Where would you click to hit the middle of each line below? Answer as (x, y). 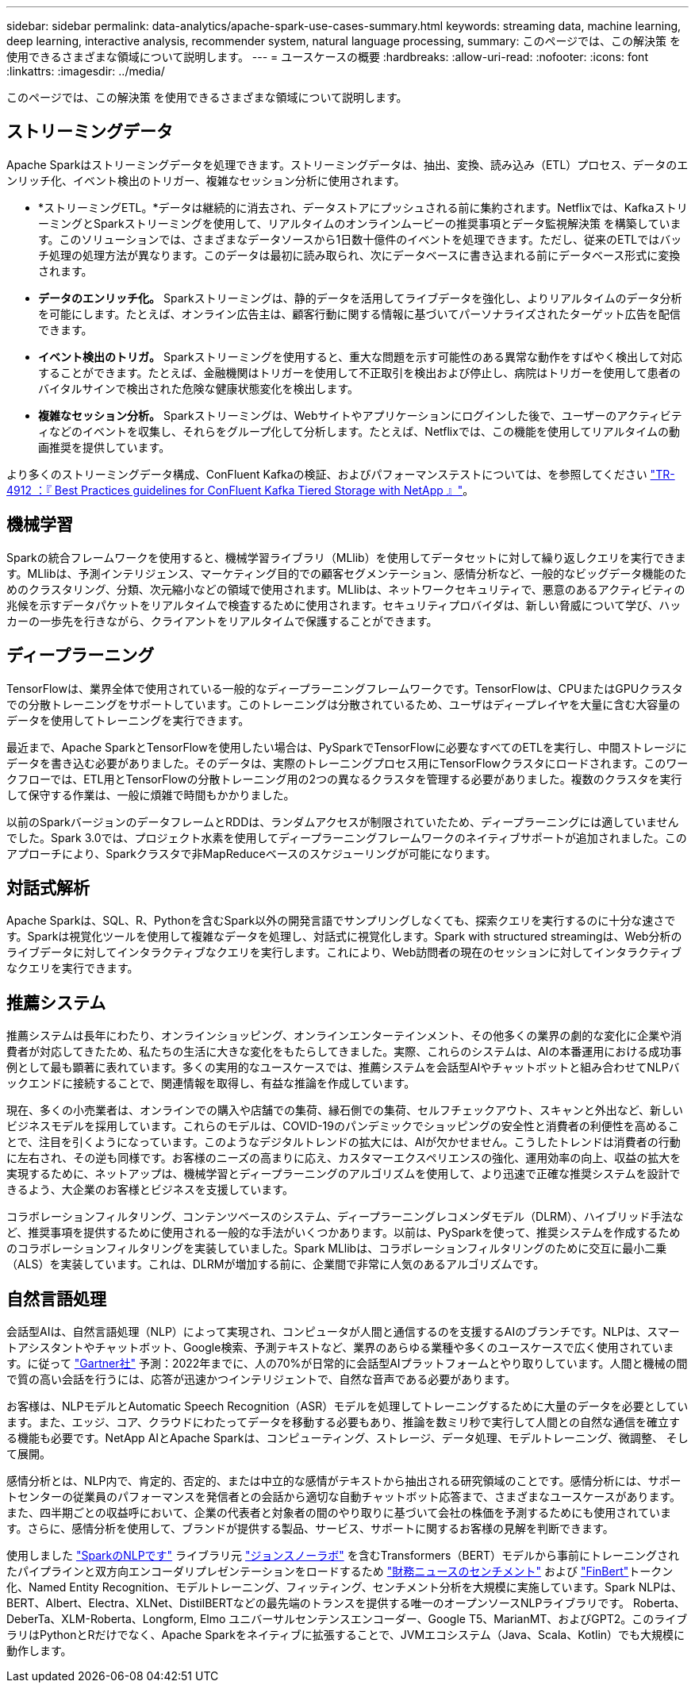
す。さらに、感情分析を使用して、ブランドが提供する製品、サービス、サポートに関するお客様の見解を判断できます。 (310, 1529)
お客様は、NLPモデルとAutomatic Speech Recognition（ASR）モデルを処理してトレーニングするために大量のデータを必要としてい (347, 1406)
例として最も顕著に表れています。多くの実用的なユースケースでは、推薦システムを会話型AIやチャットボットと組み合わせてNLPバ (343, 1068)
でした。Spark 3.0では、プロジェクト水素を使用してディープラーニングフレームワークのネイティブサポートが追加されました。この (347, 837)
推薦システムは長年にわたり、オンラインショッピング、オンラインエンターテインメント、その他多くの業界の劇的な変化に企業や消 (344, 1036)
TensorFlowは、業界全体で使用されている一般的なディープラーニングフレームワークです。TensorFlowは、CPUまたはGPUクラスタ (345, 688)
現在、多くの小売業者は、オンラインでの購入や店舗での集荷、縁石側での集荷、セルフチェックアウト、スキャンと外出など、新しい (345, 1110)
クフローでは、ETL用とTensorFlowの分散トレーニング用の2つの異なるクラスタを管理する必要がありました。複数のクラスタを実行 (344, 779)
